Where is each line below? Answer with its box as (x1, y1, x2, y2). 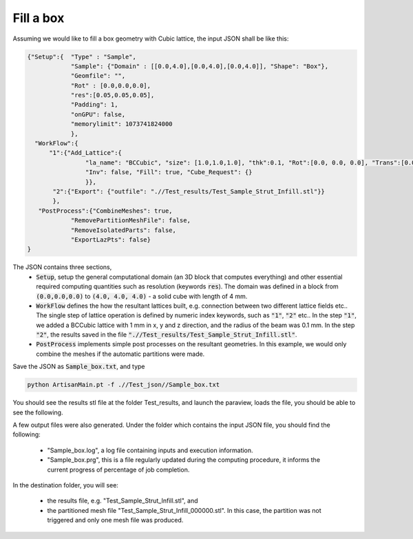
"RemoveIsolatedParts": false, (70, 226, 177, 234)
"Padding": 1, (70, 101, 118, 109)
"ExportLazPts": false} (70, 235, 151, 244)
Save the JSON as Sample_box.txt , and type (12, 362, 145, 371)
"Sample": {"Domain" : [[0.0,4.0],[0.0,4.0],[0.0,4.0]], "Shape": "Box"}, (70, 62, 329, 70)
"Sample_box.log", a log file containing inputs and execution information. (47, 446, 254, 454)
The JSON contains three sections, (12, 263, 112, 271)
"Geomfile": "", (70, 72, 126, 80)
